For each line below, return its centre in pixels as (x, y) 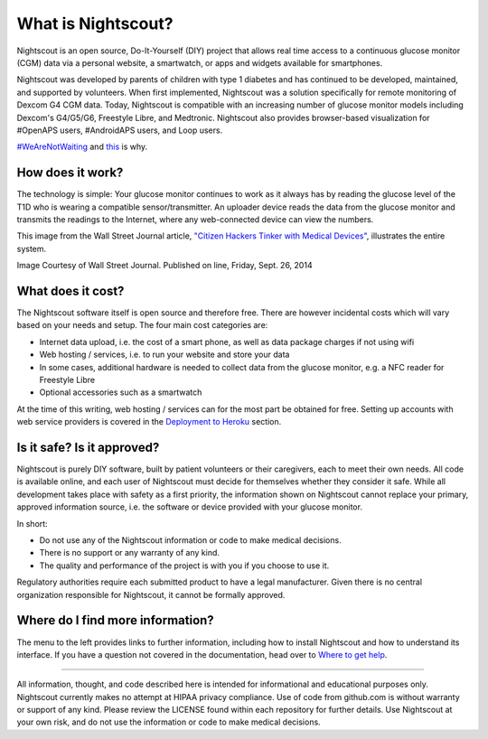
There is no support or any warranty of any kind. (130, 553)
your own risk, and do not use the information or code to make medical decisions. (169, 722)
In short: (33, 523)
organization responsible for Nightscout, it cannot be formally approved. (151, 594)
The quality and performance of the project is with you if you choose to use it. (184, 566)
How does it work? (70, 173)
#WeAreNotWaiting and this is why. (82, 147)
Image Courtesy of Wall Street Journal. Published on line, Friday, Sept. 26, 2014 (164, 266)
